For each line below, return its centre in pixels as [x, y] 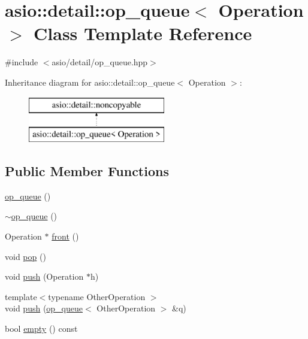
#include [22, 62]
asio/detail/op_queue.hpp [100, 62]
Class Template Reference [143, 33]
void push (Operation [44, 276]
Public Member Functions [87, 171]
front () [65, 236]
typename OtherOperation [97, 296]
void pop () [25, 256]
